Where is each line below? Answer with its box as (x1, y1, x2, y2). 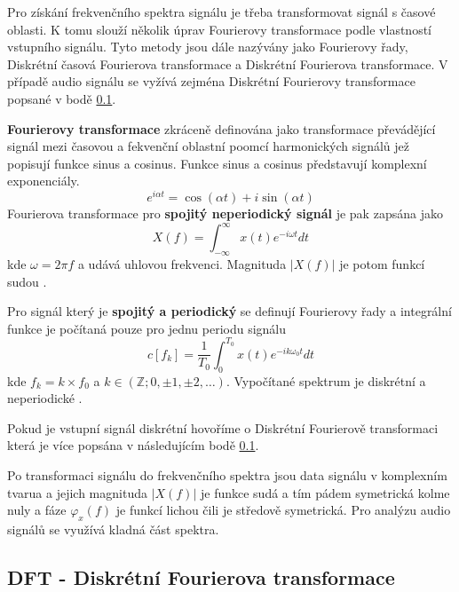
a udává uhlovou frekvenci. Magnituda (77, 254, 287, 272)
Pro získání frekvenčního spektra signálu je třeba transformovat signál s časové (7, 3, 436, 20)
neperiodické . (7, 389, 83, 407)
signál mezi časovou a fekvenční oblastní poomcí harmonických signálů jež (7, 137, 409, 155)
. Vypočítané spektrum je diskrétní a (226, 371, 426, 390)
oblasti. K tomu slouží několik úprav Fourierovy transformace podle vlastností (7, 20, 431, 38)
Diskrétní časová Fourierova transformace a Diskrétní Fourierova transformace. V (7, 54, 448, 73)
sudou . (7, 272, 47, 290)
